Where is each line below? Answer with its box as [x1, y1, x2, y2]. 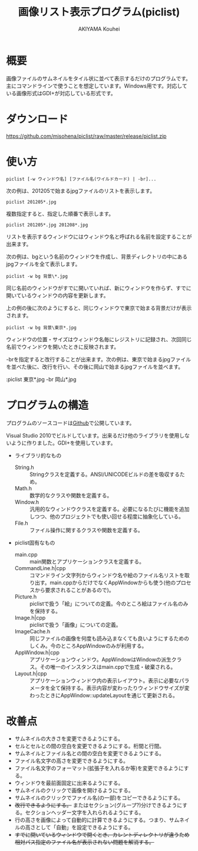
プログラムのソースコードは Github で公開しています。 [6, 419, 135, 426]
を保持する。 [29, 607, 61, 614]
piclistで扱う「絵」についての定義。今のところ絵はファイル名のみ [29, 600, 189, 607]
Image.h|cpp [14, 614, 46, 621]
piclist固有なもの [14, 539, 55, 546]
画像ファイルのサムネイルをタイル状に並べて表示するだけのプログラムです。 [6, 75, 192, 82]
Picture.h [14, 593, 37, 600]
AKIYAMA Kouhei [78, 25, 120, 33]
